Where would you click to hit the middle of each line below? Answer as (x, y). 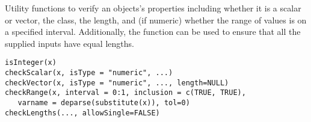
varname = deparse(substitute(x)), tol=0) (104, 103)
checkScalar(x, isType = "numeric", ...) (89, 73)
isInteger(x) (31, 63)
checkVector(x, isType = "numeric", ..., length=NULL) (117, 83)
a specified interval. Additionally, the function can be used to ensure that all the (153, 32)
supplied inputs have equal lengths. (69, 43)
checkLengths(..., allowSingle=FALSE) (82, 113)
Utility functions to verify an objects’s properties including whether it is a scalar (153, 8)
